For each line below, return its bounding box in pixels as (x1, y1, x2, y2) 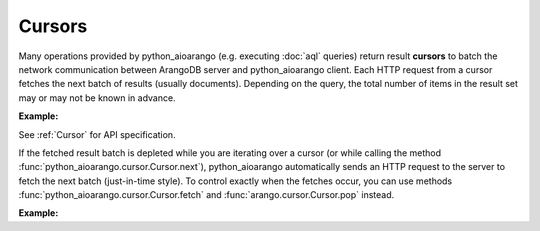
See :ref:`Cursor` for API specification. (18, 128, 176, 140)
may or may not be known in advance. (18, 91, 176, 104)
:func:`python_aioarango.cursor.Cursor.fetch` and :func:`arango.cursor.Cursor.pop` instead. (18, 189, 395, 201)
